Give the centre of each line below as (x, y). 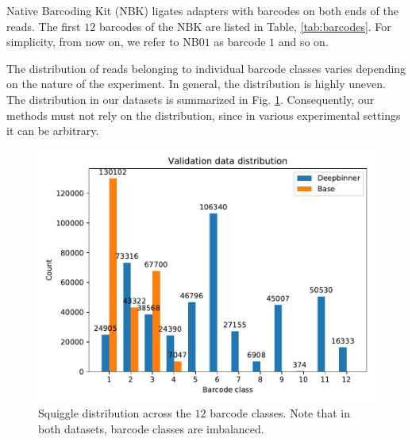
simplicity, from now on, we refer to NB (103, 42)
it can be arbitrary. (53, 131)
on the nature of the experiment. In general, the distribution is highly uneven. (196, 84)
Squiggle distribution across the (115, 413)
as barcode (240, 42)
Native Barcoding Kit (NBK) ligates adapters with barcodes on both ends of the (202, 10)
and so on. (303, 42)
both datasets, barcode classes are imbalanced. (151, 428)
